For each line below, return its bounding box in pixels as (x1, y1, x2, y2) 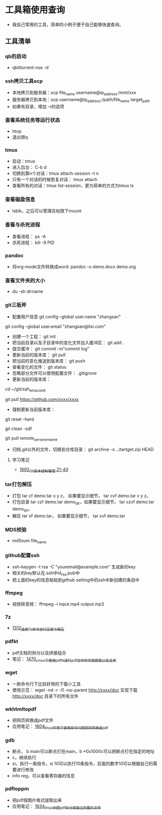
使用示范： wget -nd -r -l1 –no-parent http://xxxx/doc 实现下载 (12, 687, 138, 693)
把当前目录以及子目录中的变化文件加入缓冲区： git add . (12, 340, 124, 346)
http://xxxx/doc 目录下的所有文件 (12, 693, 79, 699)
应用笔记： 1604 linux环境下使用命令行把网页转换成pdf (12, 723, 108, 730)
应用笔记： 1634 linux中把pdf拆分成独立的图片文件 (12, 803, 101, 810)
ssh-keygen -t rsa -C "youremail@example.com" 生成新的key (12, 564, 136, 570)
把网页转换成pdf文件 (12, 717, 54, 723)
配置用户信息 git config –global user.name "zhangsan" (12, 313, 121, 320)
